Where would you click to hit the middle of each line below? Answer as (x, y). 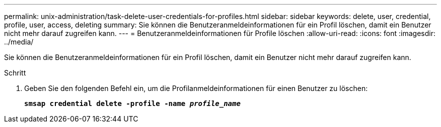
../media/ (19, 42)
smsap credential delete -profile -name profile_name (132, 103)
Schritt (15, 73)
